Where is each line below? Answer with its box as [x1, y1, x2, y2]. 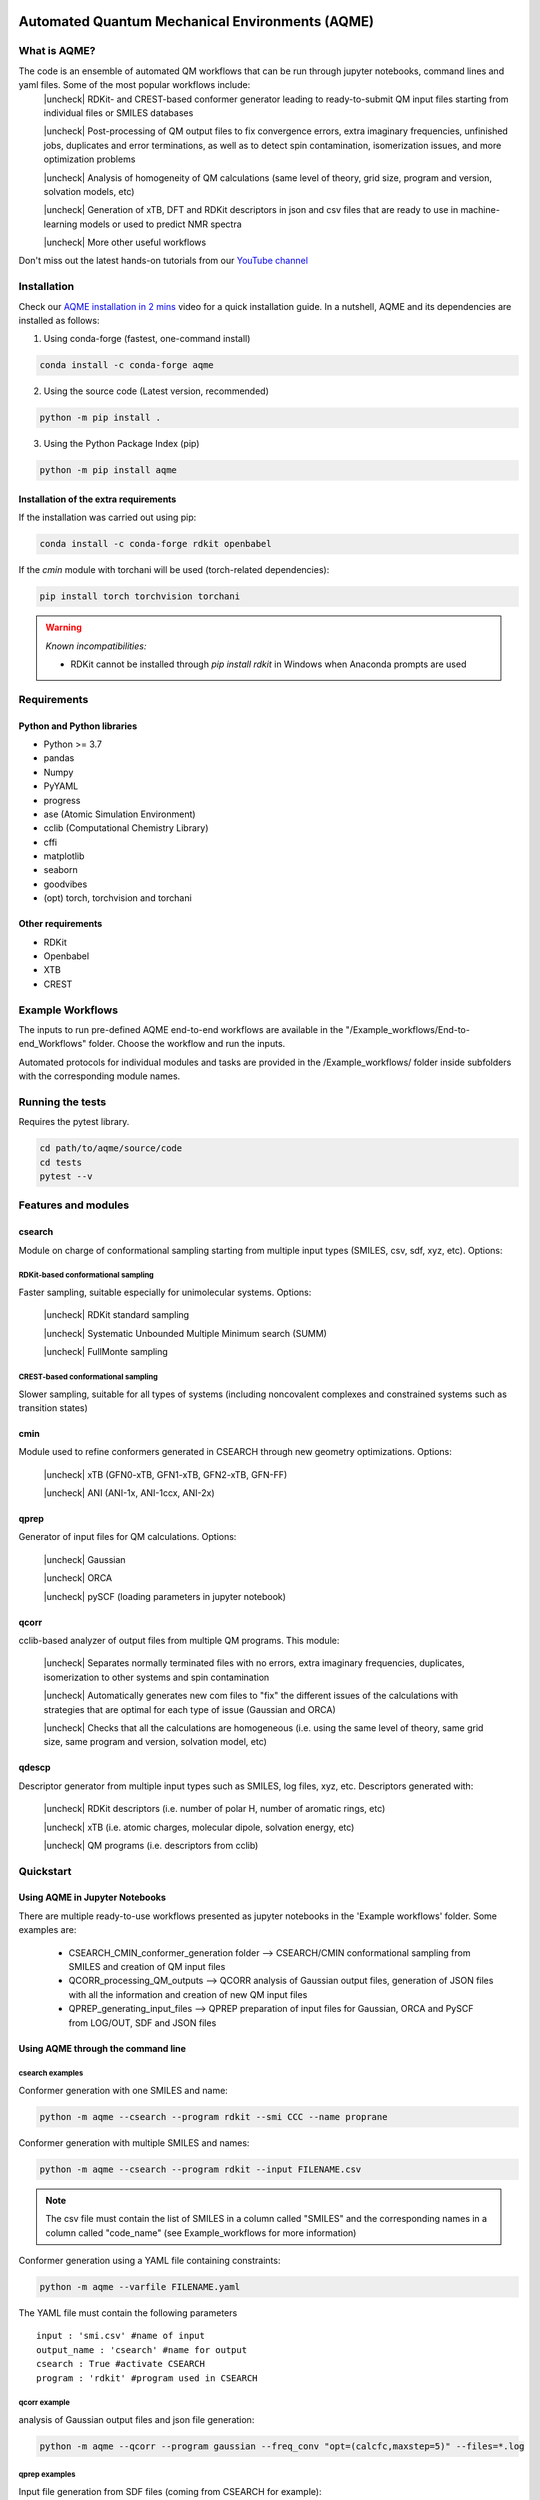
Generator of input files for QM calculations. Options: [18, 1531, 237, 1543]
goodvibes [43, 878, 88, 890]
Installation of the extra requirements [18, 493, 177, 505]
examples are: [18, 1924, 77, 1936]
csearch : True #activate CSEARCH [36, 2358, 205, 2370]
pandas [43, 752, 75, 764]
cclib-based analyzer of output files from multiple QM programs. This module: [18, 1635, 340, 1647]
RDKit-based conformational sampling [18, 1270, 154, 1280]
